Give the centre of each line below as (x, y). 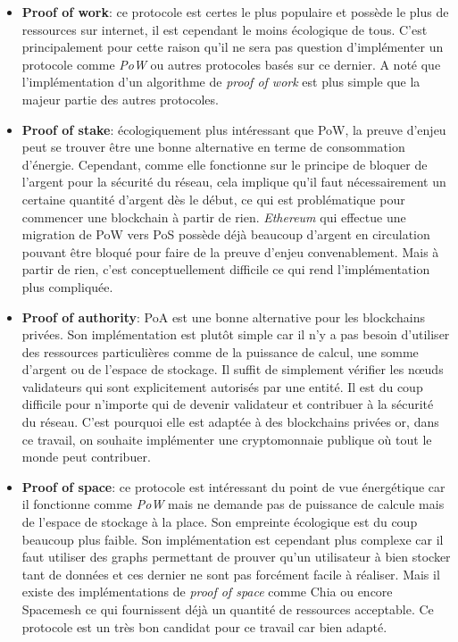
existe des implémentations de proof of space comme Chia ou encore (207, 592)
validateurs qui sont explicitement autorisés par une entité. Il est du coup (222, 386)
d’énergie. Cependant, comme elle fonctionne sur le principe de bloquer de (225, 164)
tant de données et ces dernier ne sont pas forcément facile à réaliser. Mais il (231, 574)
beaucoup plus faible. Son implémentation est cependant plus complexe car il (233, 539)
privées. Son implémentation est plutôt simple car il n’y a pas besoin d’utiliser (236, 334)
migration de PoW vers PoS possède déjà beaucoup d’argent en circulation (226, 234)
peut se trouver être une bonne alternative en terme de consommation (213, 147)
